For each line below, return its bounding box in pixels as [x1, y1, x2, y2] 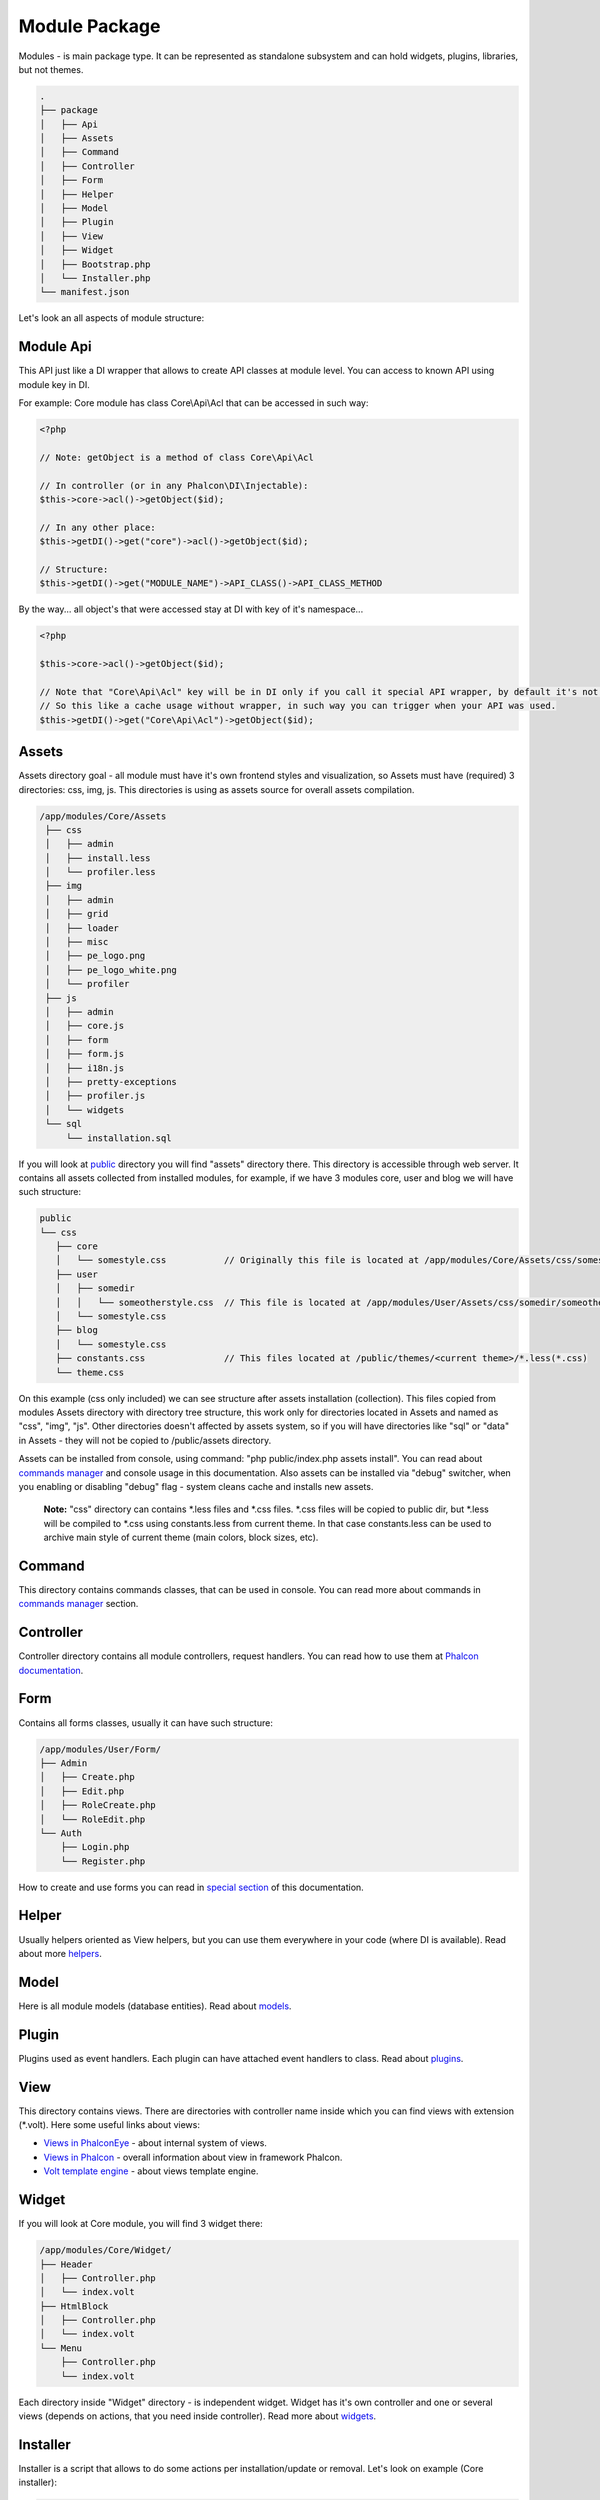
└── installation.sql [65, 1132, 172, 1144]
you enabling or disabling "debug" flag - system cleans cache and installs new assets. [18, 1480, 374, 1492]
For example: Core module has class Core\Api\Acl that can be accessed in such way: [18, 397, 369, 409]
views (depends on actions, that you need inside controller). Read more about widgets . [18, 2410, 377, 2422]
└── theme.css [55, 1366, 125, 1378]
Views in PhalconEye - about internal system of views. [43, 2137, 267, 2149]
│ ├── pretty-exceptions [45, 1076, 177, 1087]
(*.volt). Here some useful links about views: [18, 2119, 200, 2131]
